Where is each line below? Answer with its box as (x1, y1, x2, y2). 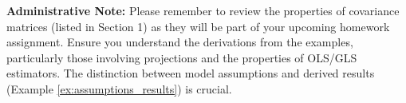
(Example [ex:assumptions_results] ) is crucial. (6, 80, 232, 97)
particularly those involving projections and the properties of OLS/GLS (6, 49, 357, 65)
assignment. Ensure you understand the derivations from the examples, (6, 34, 353, 50)
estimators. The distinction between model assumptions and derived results (6, 65, 375, 81)
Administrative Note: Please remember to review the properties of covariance (6, 2, 400, 18)
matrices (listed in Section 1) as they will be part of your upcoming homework (6, 18, 390, 34)
